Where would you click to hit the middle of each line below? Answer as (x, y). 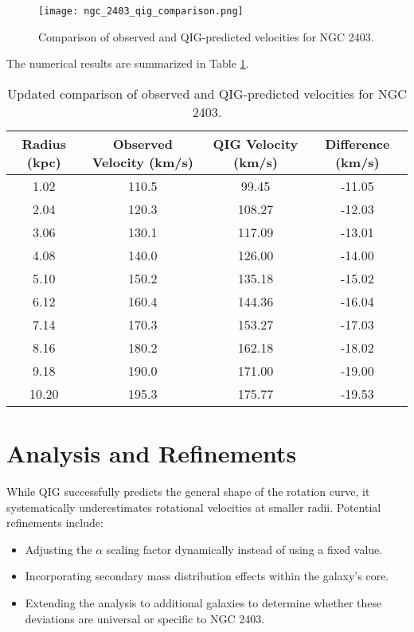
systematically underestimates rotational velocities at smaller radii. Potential (194, 507)
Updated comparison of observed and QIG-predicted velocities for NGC (207, 93)
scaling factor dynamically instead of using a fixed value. (244, 549)
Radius (44, 143)
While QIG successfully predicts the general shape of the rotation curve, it (188, 491)
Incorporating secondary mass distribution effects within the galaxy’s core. (207, 576)
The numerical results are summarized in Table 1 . (128, 63)
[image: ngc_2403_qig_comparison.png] (141, 11)
